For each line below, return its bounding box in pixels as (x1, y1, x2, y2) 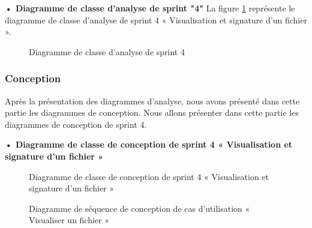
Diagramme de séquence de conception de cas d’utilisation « (29, 202, 250, 214)
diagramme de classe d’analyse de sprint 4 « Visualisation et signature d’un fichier (5, 13, 307, 26)
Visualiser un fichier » (29, 214, 110, 226)
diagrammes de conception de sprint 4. (5, 118, 147, 130)
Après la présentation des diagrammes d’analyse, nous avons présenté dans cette (5, 94, 300, 107)
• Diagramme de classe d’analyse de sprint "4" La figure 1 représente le (5, 2, 295, 14)
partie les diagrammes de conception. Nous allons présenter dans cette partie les (5, 106, 299, 119)
